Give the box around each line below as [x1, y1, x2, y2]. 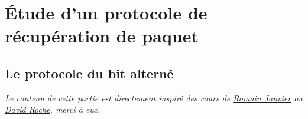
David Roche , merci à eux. [5, 103, 100, 115]
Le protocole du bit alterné [5, 64, 174, 82]
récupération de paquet [5, 24, 199, 48]
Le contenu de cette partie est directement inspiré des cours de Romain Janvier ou [5, 91, 303, 104]
